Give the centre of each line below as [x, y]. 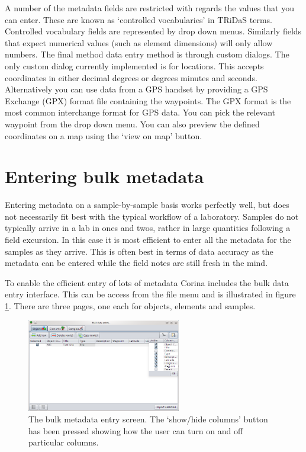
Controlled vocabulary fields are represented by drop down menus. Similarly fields [153, 31]
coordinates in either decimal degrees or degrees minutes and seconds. [131, 77]
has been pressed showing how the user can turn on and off [136, 430]
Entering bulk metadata [104, 176]
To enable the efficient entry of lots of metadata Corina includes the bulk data [147, 282]
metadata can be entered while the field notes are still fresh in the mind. [136, 263]
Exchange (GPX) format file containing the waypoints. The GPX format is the [148, 100]
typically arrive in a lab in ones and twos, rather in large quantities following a [148, 228]
